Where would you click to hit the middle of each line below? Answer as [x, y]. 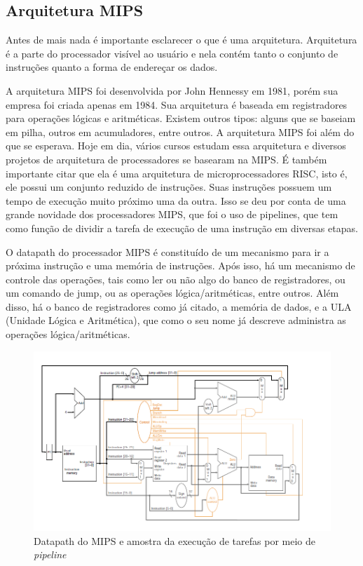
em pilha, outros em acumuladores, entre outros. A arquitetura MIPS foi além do [180, 132]
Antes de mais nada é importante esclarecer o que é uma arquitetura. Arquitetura [181, 40]
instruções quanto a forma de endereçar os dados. [112, 67]
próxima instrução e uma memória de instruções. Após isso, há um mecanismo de [180, 265]
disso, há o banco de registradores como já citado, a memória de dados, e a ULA [179, 306]
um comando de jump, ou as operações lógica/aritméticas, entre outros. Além [172, 293]
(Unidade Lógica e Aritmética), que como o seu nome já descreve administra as [176, 320]
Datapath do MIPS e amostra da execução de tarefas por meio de [174, 540]
